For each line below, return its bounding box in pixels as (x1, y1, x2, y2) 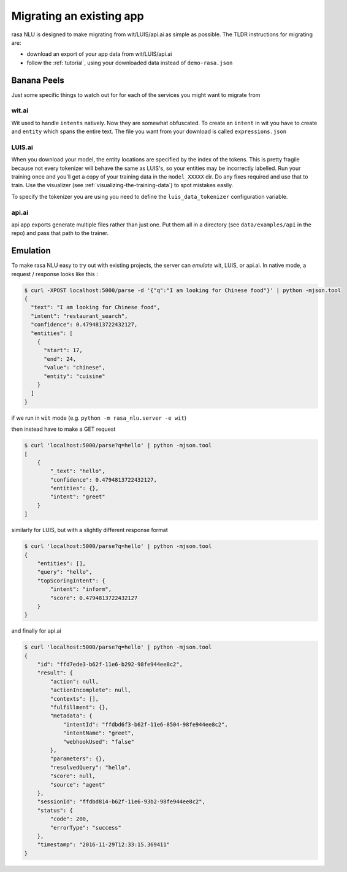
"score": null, (50, 773, 96, 779)
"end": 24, (44, 355, 77, 362)
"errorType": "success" (50, 824, 122, 831)
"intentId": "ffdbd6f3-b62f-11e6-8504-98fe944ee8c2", (63, 721, 228, 728)
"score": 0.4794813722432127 (50, 594, 138, 601)
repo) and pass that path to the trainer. (11, 230, 109, 237)
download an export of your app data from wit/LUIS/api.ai (26, 50, 172, 58)
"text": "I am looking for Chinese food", (31, 304, 161, 311)
